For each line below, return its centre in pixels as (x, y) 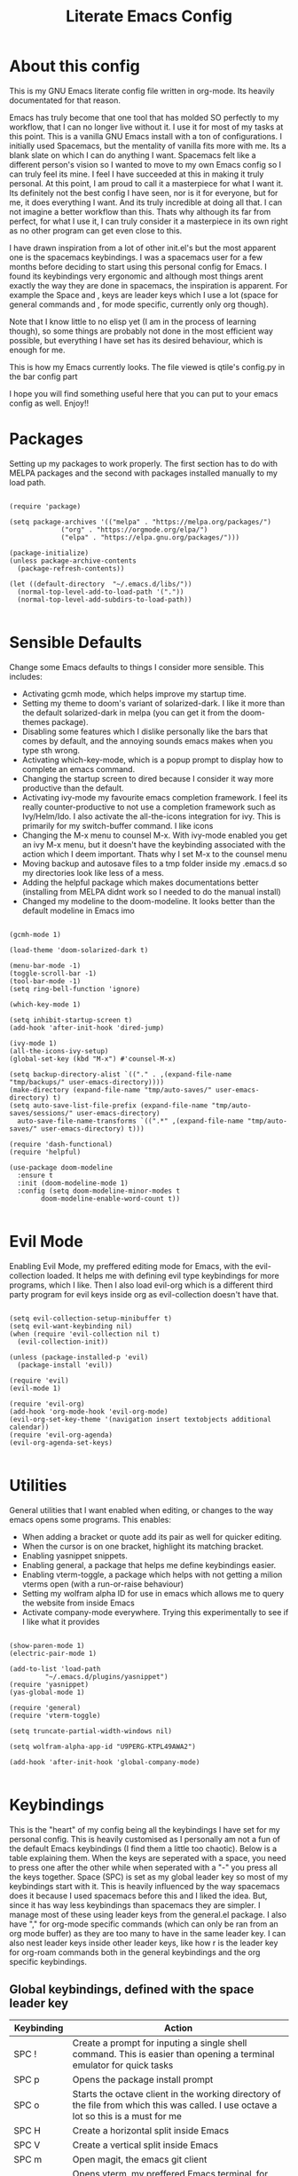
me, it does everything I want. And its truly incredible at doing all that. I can (146, 202)
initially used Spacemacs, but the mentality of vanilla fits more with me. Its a (148, 146)
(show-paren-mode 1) (47, 1645)
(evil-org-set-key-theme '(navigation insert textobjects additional (141, 1419)
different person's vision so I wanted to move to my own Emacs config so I (145, 164)
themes (36, 721)
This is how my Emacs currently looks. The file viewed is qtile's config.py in (147, 367)
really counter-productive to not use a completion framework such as (149, 807)
